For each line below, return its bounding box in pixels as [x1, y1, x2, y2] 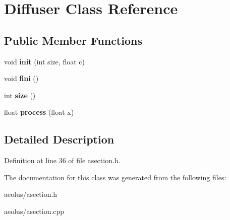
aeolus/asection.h [4, 189, 57, 199]
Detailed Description [4, 131, 114, 147]
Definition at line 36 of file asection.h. [4, 155, 121, 166]
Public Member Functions [4, 32, 142, 48]
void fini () [4, 73, 39, 84]
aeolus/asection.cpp [4, 205, 65, 216]
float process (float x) [4, 107, 74, 117]
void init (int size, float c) [4, 56, 85, 66]
